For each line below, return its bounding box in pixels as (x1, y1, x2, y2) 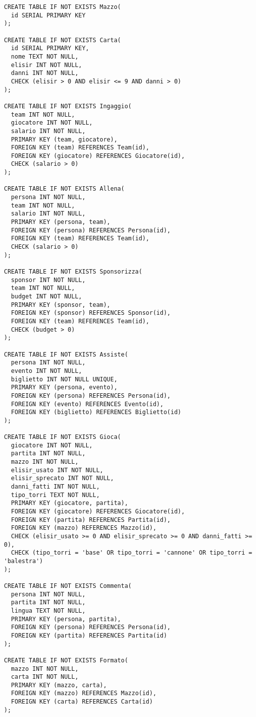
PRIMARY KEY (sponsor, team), (11, 301, 110, 308)
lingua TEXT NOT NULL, (11, 607, 86, 614)
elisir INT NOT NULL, (11, 61, 82, 69)
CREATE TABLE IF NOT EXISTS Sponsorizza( (4, 268, 143, 275)
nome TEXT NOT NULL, (11, 53, 79, 60)
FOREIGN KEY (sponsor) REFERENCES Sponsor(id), (11, 309, 171, 317)
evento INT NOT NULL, (11, 367, 82, 374)
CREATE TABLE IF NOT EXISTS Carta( (4, 36, 121, 44)
